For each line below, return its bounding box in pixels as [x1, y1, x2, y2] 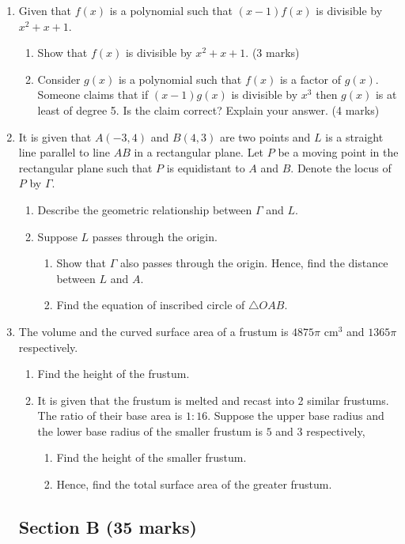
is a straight [325, 128, 384, 145]
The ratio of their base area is [37, 407, 183, 424]
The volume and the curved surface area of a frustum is [18, 323, 289, 339]
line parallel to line [18, 144, 110, 161]
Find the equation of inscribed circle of [56, 297, 245, 313]
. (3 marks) [245, 44, 300, 61]
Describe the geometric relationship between [37, 201, 252, 217]
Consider [37, 70, 81, 87]
